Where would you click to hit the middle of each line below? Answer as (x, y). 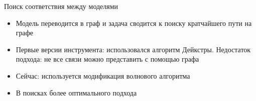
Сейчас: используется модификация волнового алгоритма (103, 75)
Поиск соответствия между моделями (61, 6)
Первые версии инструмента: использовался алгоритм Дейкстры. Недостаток (133, 49)
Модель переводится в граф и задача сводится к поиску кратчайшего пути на (134, 23)
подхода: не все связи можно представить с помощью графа (107, 59)
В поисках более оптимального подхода (76, 92)
